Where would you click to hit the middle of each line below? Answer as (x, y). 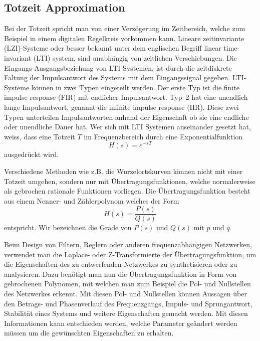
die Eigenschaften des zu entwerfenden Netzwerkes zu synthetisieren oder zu (121, 264)
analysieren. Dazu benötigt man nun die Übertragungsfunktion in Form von (120, 274)
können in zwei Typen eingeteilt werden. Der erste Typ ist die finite (135, 87)
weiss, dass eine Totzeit (40, 136)
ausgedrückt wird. (32, 154)
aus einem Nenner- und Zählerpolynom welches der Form (92, 200)
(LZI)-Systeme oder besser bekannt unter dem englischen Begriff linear (113, 48)
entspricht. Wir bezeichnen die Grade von (68, 227)
